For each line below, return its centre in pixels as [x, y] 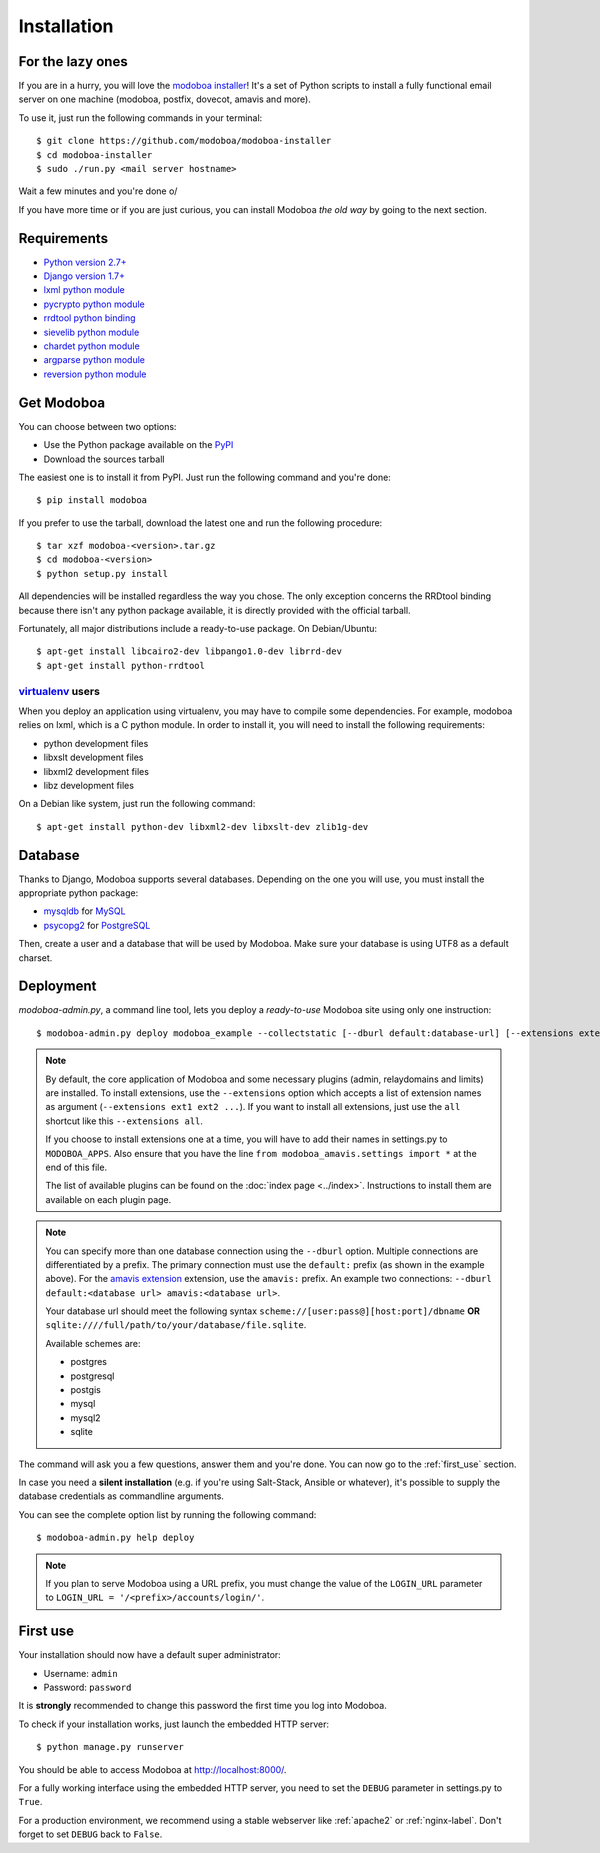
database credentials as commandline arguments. [121, 1496]
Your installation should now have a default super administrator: [150, 1655]
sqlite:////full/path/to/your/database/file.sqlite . [176, 1325]
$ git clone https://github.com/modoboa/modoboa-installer [184, 141]
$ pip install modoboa [92, 500]
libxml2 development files [96, 771]
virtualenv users [59, 691]
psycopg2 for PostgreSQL [97, 925]
